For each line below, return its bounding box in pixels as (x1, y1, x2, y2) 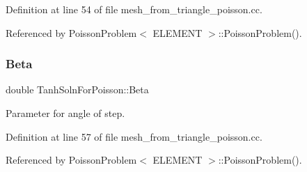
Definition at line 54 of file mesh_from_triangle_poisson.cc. (6, 2, 262, 16)
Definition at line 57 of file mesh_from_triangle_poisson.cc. (6, 129, 262, 143)
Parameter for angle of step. (6, 106, 125, 120)
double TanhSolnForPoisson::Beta (6, 82, 149, 97)
